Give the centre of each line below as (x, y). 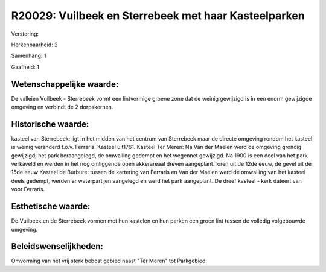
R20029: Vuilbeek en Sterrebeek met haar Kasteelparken (158, 16)
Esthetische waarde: (51, 207)
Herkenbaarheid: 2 (34, 45)
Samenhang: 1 (29, 56)
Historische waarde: (50, 124)
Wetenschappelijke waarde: (65, 84)
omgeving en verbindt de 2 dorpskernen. (62, 107)
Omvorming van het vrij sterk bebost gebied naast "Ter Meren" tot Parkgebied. (109, 261)
